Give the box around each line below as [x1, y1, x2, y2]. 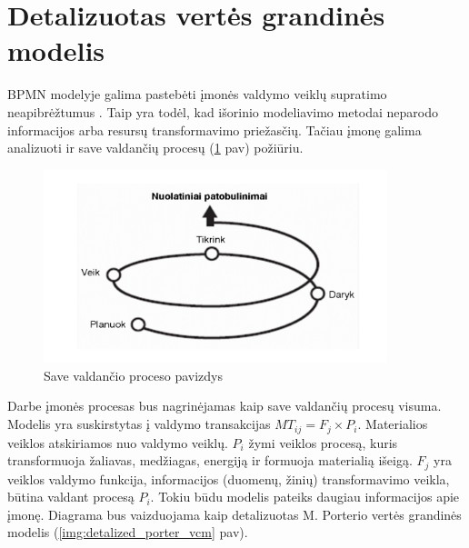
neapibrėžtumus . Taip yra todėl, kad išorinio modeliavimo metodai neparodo [7, 102, 439, 121]
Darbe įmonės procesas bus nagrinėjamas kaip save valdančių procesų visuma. [7, 396, 442, 415]
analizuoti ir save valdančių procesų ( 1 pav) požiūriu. [7, 138, 304, 157]
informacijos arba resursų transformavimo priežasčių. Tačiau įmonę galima [7, 120, 422, 139]
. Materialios [357, 414, 428, 433]
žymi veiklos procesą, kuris [248, 433, 398, 452]
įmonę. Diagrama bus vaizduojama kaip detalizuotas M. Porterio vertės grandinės [7, 504, 462, 523]
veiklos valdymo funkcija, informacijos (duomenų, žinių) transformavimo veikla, [7, 469, 450, 488]
